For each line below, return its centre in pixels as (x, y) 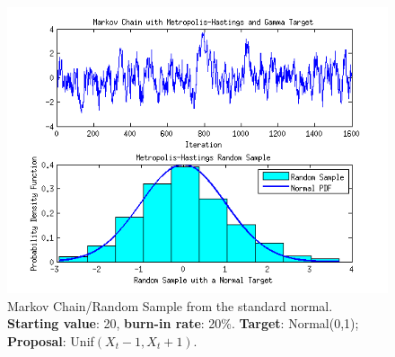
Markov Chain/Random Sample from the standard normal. (170, 305)
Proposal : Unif (51, 340)
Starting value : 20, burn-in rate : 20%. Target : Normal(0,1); (183, 323)
